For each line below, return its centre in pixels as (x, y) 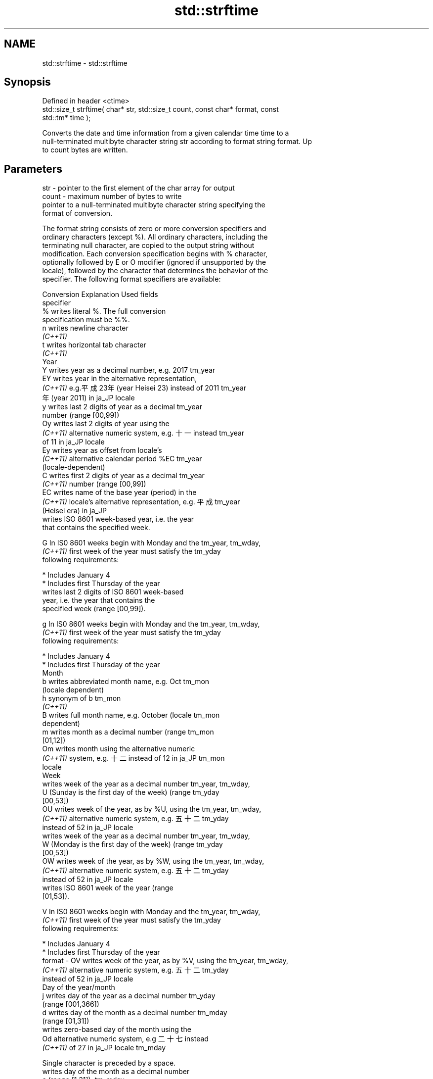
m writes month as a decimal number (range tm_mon (128, 732)
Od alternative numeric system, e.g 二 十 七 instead (125, 1039)
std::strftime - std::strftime (85, 63)
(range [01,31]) (66, 1021)
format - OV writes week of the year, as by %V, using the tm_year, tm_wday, (165, 961)
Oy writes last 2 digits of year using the (106, 424)
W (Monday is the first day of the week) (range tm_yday (132, 844)
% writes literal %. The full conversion (104, 311)
